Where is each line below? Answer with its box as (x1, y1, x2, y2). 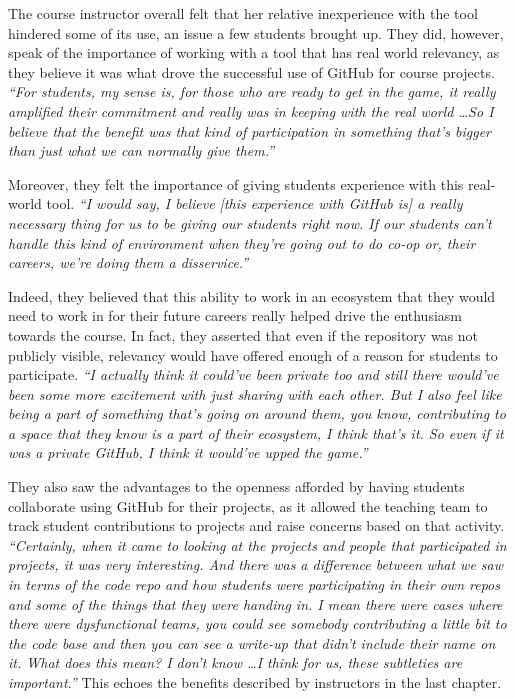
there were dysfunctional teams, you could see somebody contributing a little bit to (8, 613, 507, 634)
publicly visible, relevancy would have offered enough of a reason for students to (8, 344, 498, 365)
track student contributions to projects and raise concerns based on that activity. (8, 515, 505, 536)
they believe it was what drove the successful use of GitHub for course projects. (8, 61, 495, 82)
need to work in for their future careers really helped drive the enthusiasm (8, 305, 462, 326)
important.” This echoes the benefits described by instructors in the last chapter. (8, 672, 502, 692)
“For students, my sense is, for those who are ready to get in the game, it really (8, 81, 496, 102)
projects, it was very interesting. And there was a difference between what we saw (8, 554, 504, 575)
